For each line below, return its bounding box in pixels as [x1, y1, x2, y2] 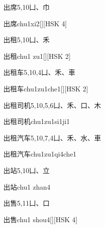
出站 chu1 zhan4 [3, 181, 51, 192]
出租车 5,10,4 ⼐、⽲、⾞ [3, 67, 75, 77]
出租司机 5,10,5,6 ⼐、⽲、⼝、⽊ [3, 100, 101, 110]
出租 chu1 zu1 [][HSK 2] [3, 51, 71, 61]
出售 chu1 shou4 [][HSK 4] [3, 214, 78, 224]
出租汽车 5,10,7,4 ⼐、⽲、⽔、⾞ [3, 132, 101, 142]
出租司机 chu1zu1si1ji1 [3, 116, 70, 126]
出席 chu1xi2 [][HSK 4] [3, 18, 67, 28]
